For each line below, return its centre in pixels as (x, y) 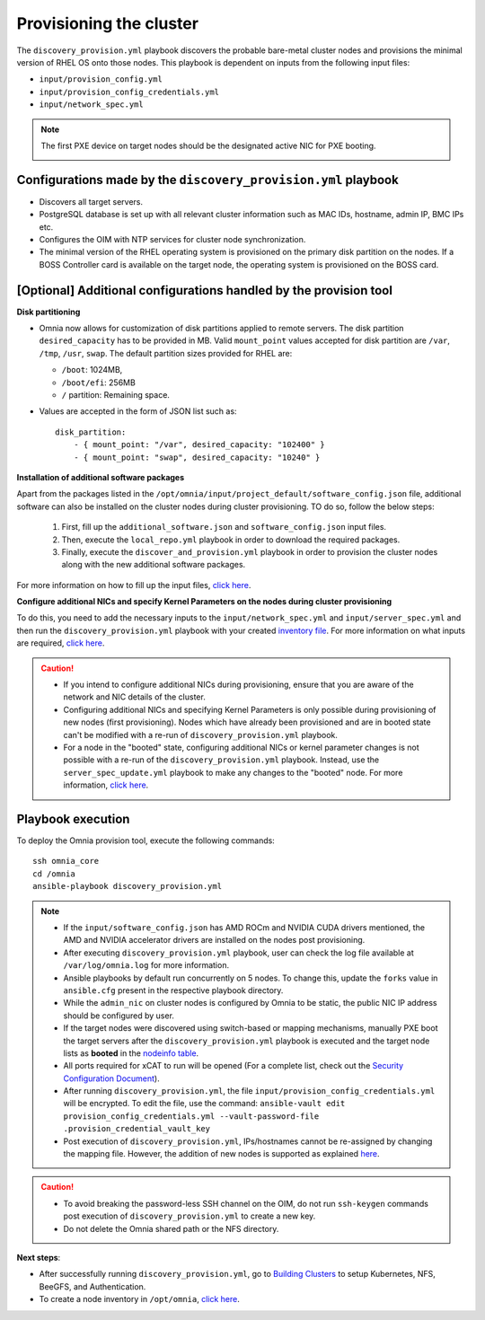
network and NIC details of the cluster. (134, 697)
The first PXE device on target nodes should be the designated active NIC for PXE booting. (208, 145)
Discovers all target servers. (91, 201)
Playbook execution (73, 818)
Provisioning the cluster (108, 23)
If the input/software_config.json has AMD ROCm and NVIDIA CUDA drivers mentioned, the (244, 928)
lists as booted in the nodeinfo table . (131, 1053)
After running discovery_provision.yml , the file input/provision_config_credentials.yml (249, 1091)
